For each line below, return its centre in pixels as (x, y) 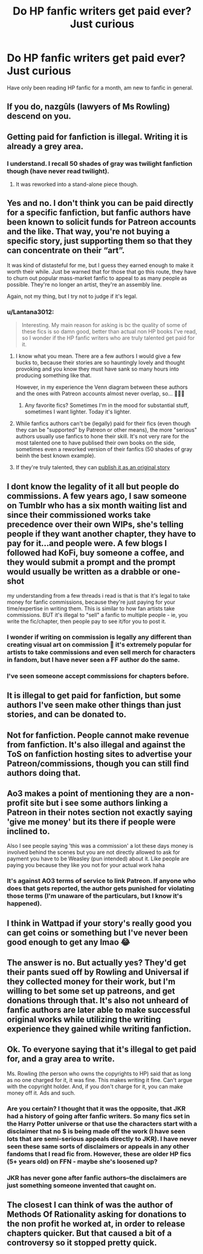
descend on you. (39, 116)
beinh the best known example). (56, 456)
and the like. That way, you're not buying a (89, 232)
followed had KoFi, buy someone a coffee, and (96, 553)
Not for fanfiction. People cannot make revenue (98, 735)
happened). (24, 903)
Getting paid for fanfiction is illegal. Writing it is (97, 137)
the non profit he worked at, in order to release (96, 1224)
